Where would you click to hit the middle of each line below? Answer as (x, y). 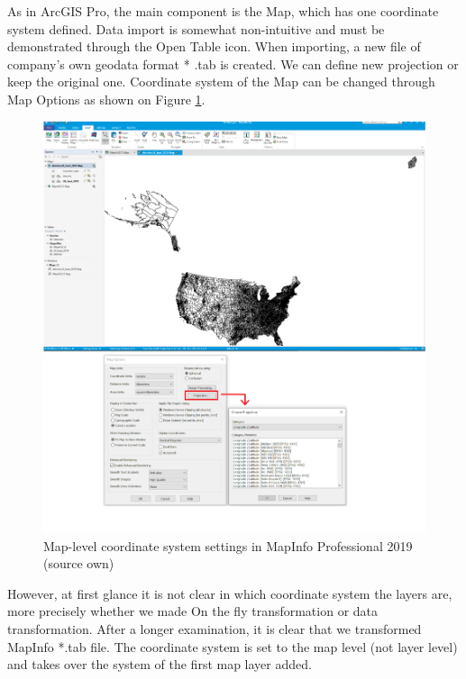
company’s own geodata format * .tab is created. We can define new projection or (233, 63)
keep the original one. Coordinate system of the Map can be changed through (221, 81)
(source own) (79, 563)
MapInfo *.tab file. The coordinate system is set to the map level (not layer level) (233, 646)
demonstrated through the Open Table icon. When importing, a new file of (214, 46)
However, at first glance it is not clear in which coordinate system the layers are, (230, 593)
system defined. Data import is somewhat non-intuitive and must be (196, 28)
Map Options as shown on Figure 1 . (106, 99)
